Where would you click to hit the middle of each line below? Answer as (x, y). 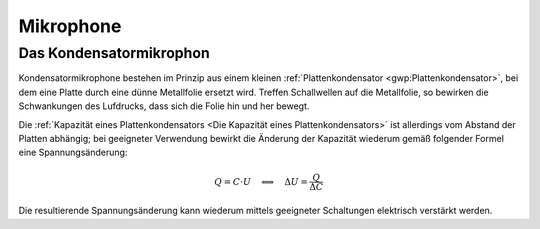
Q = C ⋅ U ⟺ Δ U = (261, 181)
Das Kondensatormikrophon (114, 53)
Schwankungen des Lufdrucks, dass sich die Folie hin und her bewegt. (164, 106)
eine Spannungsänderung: (73, 152)
